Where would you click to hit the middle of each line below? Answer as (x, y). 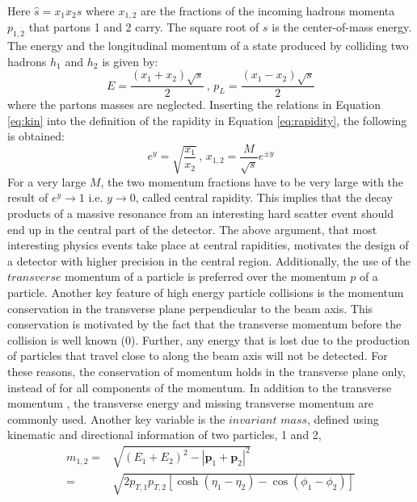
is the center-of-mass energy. (342, 27)
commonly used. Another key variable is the (116, 418)
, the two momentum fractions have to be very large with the (252, 181)
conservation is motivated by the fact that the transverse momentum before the (204, 324)
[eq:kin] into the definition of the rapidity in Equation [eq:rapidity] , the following (207, 120)
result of (28, 197)
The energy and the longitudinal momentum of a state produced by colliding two (208, 46)
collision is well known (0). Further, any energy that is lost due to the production (209, 339)
